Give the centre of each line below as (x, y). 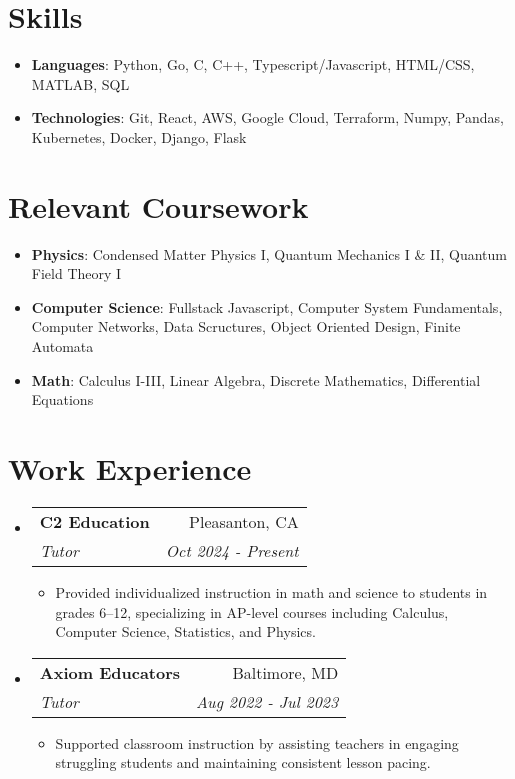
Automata (62, 346)
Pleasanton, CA (244, 521)
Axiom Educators (110, 672)
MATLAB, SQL (80, 83)
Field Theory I (76, 273)
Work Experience (130, 467)
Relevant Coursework (158, 205)
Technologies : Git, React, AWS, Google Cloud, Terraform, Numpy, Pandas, (267, 117)
